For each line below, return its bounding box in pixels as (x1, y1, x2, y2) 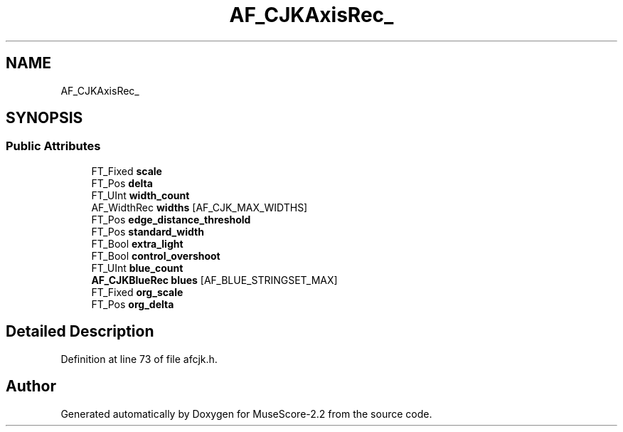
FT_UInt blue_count (91, 261, 183, 274)
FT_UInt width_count (91, 189, 190, 201)
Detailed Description (6, 322, 154, 341)
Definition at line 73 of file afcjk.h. (60, 352, 218, 365)
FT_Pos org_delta (91, 297, 174, 310)
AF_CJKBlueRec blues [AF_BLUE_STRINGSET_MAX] (91, 273, 338, 286)
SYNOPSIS (6, 109, 83, 127)
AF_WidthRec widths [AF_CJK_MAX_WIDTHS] (91, 201, 308, 214)
